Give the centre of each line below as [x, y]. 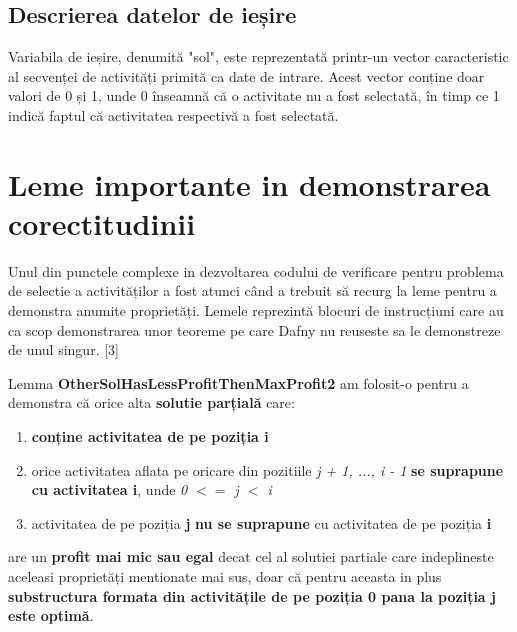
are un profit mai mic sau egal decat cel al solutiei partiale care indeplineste [251, 556]
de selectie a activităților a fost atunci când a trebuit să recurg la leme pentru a [252, 290]
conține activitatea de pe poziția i [150, 436]
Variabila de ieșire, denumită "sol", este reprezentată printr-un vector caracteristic [258, 56]
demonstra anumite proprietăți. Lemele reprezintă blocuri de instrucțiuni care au [256, 310]
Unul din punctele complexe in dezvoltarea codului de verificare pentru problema [256, 270]
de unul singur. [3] [63, 349]
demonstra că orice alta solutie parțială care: [151, 402]
